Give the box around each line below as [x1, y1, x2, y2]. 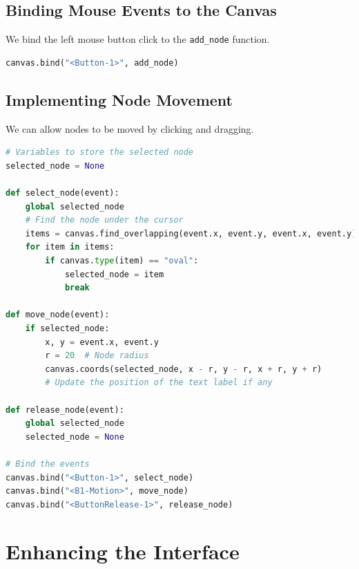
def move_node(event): [6, 310, 110, 320]
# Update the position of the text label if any [45, 377, 273, 388]
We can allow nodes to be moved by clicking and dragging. [6, 121, 254, 136]
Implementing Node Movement [6, 88, 233, 110]
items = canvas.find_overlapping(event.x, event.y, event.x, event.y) [25, 228, 357, 239]
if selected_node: [25, 323, 110, 333]
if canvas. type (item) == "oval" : [45, 256, 199, 265]
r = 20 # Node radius [45, 351, 149, 361]
